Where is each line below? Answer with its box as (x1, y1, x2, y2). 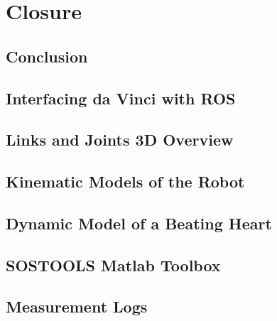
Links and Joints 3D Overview (6, 129, 234, 151)
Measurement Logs (6, 295, 148, 317)
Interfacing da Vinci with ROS (6, 87, 236, 109)
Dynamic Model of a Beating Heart (6, 212, 272, 234)
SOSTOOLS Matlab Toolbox (6, 254, 221, 276)
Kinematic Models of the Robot (6, 170, 245, 192)
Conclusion (6, 45, 88, 67)
